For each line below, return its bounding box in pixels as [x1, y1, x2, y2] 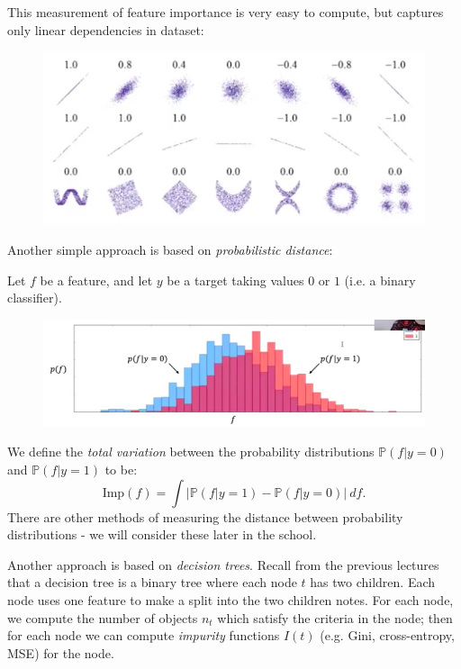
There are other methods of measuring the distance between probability [7, 507, 403, 526]
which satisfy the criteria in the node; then [217, 608, 453, 627]
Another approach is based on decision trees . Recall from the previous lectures [7, 555, 439, 574]
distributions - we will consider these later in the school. [7, 525, 317, 544]
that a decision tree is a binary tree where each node [7, 573, 297, 592]
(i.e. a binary [344, 270, 416, 289]
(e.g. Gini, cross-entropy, [320, 626, 455, 645]
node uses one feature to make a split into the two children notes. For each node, [7, 590, 454, 609]
